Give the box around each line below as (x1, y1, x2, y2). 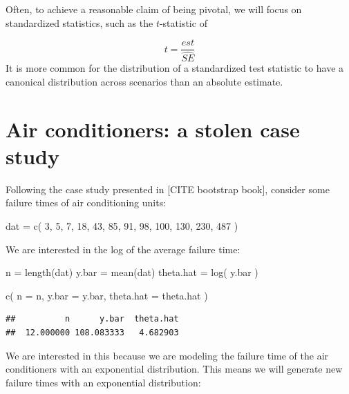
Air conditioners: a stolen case (6, 115, 300, 143)
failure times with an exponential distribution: (6, 375, 201, 389)
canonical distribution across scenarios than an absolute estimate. (6, 74, 283, 88)
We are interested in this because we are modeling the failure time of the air (6, 348, 329, 362)
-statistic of (159, 15, 207, 30)
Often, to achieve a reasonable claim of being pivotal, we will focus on (6, 2, 302, 16)
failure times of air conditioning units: (6, 195, 167, 210)
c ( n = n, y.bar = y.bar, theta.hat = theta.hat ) (6, 288, 208, 302)
